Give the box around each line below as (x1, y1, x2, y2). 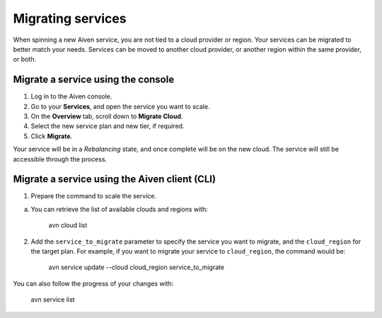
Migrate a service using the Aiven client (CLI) (13, 174, 216, 186)
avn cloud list (48, 221, 88, 229)
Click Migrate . (30, 132, 73, 140)
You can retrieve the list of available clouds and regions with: (30, 205, 209, 213)
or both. (13, 55, 37, 64)
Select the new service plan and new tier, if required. (30, 122, 185, 130)
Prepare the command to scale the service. (30, 192, 157, 200)
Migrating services (13, 11, 127, 26)
